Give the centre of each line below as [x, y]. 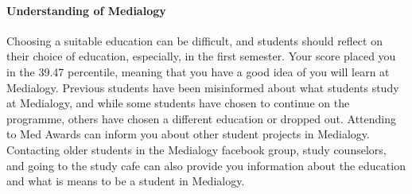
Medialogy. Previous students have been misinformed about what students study [203, 87]
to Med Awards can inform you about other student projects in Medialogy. [188, 134]
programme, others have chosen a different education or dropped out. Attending [202, 118]
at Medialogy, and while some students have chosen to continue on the [178, 103]
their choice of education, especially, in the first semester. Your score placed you [201, 56]
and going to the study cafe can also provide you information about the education [206, 165]
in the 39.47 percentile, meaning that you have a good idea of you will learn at [198, 71]
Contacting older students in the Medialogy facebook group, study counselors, [196, 149]
